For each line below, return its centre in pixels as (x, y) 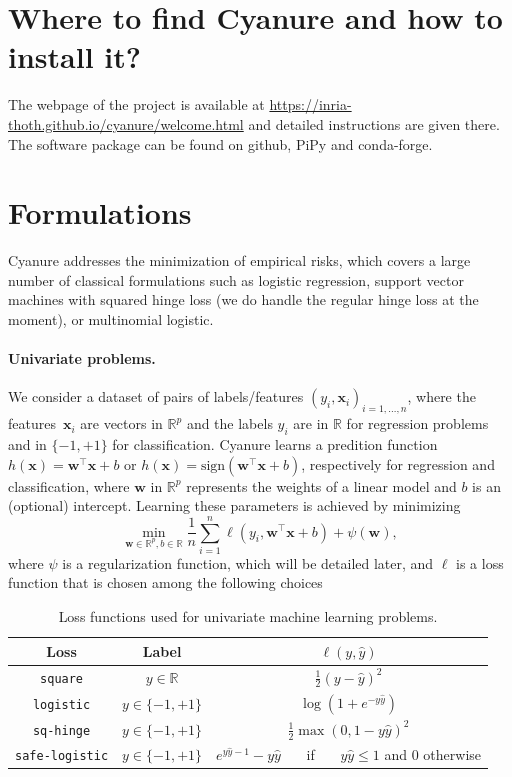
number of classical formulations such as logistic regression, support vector (236, 279)
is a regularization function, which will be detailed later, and (248, 562)
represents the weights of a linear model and (321, 485)
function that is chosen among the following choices (165, 582)
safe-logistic (62, 755)
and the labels (229, 423)
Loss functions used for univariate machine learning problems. (248, 616)
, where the (441, 396)
